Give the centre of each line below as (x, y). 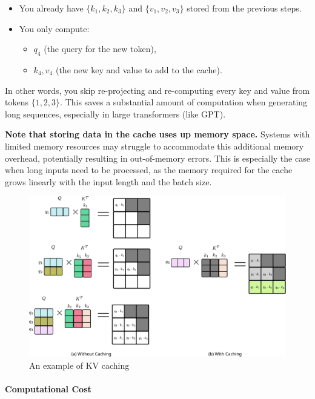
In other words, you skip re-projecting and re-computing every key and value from (157, 90)
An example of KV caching (79, 365)
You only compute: (54, 28)
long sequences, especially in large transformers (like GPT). (115, 114)
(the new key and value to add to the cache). (139, 69)
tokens (17, 102)
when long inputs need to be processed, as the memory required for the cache (149, 170)
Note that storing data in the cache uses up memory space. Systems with (157, 134)
